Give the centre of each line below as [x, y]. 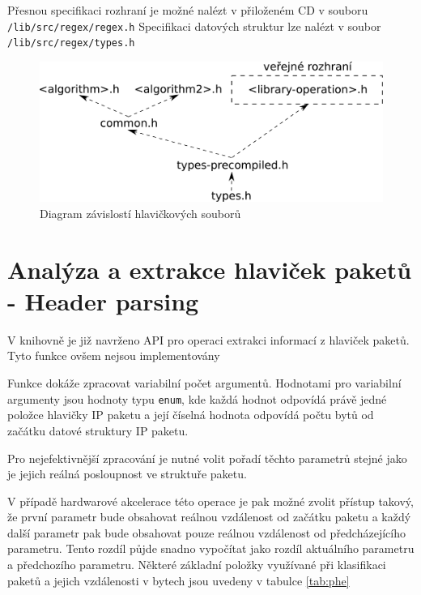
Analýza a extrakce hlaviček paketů [210, 269]
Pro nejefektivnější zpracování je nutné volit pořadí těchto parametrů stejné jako [207, 458]
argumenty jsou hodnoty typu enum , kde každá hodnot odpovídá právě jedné [197, 398]
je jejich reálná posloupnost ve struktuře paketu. [127, 474]
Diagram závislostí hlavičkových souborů [140, 213]
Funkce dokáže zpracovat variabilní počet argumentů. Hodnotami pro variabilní [204, 383]
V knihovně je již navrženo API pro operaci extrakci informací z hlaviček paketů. [208, 339]
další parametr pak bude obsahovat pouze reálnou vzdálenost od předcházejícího [206, 532]
